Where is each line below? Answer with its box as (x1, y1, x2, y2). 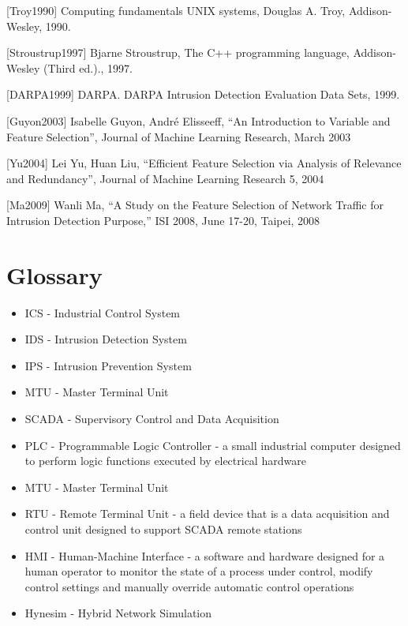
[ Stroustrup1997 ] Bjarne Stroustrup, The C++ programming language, (6, 44, 350, 61)
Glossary (6, 258, 103, 291)
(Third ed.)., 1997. (43, 59, 133, 76)
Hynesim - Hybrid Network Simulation (24, 605, 212, 621)
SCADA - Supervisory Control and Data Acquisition (24, 410, 279, 427)
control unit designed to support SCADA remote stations (24, 521, 302, 537)
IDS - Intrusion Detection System (24, 331, 187, 347)
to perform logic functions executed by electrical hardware (24, 452, 306, 469)
